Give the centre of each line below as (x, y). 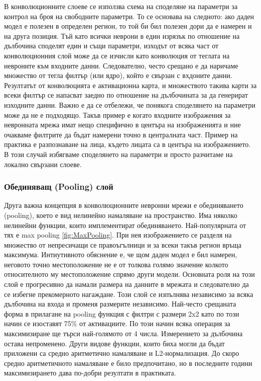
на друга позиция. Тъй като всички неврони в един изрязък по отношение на (122, 35)
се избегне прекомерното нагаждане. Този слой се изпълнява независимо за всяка (129, 294)
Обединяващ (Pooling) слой (59, 186)
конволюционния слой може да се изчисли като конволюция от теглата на (117, 55)
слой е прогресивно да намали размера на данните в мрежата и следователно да (126, 284)
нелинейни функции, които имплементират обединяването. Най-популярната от (125, 225)
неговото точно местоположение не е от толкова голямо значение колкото (116, 264)
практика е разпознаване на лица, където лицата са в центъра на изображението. (127, 144)
